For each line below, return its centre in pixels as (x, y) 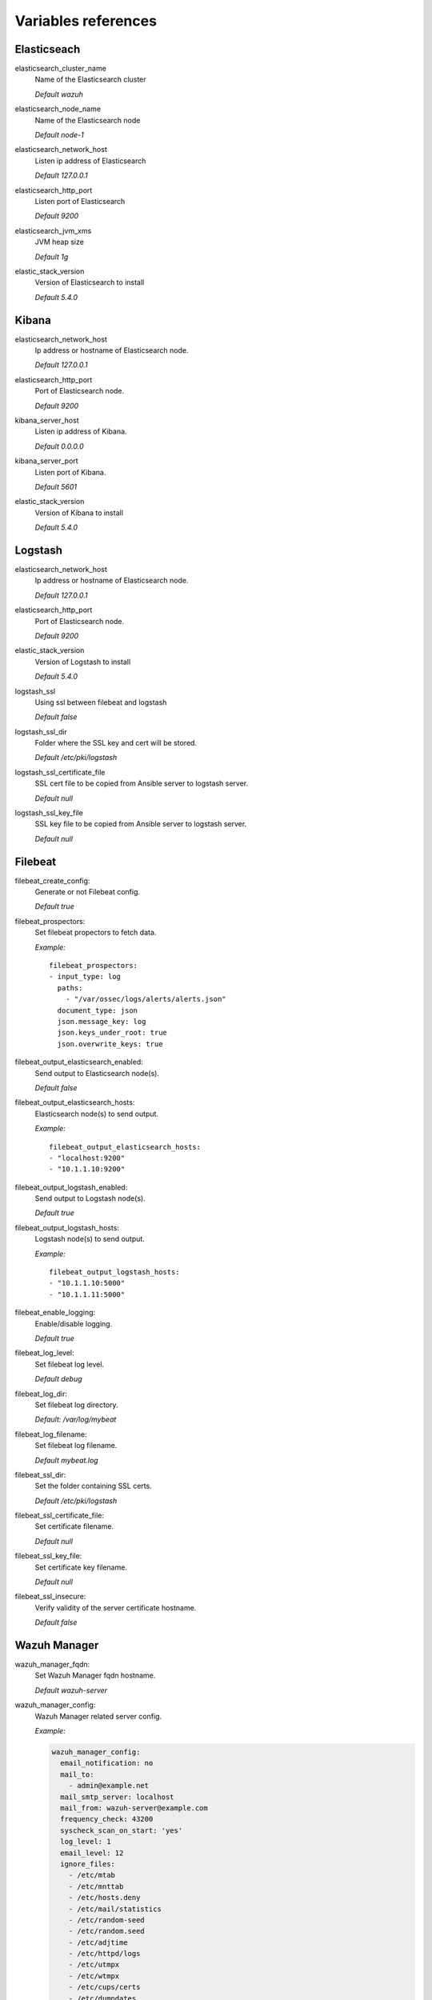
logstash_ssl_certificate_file (60, 772)
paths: (70, 988)
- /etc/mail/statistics (115, 1909)
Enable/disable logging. (74, 1323)
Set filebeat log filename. (76, 1446)
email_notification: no (107, 1763)
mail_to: (77, 1774)
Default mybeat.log (67, 1460)
